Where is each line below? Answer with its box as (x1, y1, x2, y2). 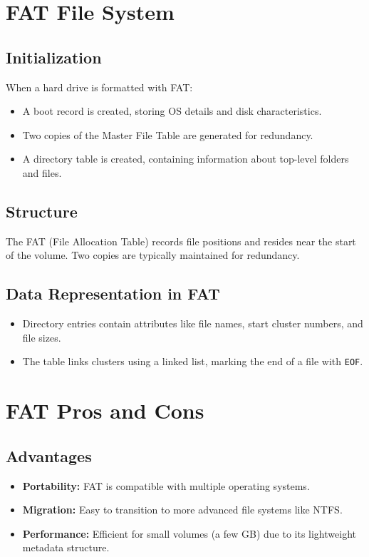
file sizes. (22, 329, 61, 344)
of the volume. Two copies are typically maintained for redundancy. (6, 247, 300, 262)
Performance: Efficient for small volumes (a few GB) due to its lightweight (22, 526, 356, 541)
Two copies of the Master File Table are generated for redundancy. (22, 127, 313, 142)
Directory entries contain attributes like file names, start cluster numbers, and (22, 316, 363, 331)
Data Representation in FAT (6, 282, 220, 305)
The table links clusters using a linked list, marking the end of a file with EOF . (22, 354, 363, 369)
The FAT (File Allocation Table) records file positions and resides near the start (6, 233, 356, 248)
